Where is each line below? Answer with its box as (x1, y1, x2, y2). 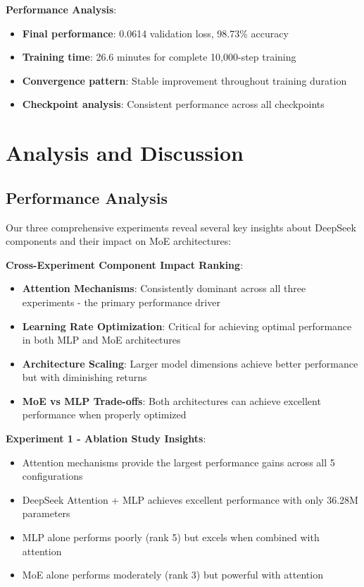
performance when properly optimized (22, 407, 187, 422)
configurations (22, 468, 83, 483)
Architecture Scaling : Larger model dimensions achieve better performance (22, 356, 358, 370)
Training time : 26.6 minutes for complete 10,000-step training (22, 49, 296, 64)
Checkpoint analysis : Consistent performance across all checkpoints (22, 97, 325, 111)
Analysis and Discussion (6, 138, 244, 167)
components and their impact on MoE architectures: (6, 234, 232, 248)
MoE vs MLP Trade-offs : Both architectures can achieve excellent (22, 393, 321, 408)
